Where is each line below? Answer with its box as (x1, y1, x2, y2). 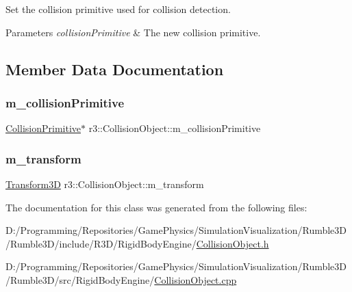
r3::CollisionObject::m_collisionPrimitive (88, 121, 261, 135)
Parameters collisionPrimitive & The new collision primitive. (5, 25, 261, 39)
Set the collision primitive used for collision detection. (5, 2, 231, 16)
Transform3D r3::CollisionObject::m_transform (5, 177, 204, 191)
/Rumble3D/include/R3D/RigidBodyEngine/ (5, 236, 197, 250)
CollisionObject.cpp (154, 272, 237, 287)
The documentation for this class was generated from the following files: (5, 200, 307, 214)
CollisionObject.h (196, 236, 269, 250)
